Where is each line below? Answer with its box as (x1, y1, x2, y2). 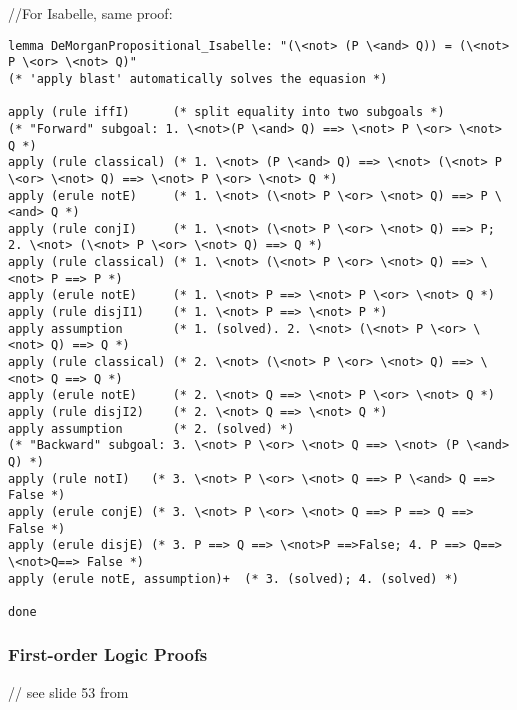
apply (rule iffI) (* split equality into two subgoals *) (8, 105, 445, 120)
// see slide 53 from (8, 681, 129, 702)
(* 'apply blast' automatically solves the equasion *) (8, 71, 388, 86)
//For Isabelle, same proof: (8, 3, 173, 23)
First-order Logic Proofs (8, 642, 208, 667)
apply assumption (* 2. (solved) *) (8, 421, 295, 436)
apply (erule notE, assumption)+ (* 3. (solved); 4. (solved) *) (8, 571, 460, 586)
